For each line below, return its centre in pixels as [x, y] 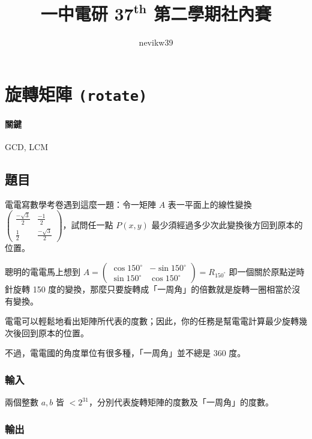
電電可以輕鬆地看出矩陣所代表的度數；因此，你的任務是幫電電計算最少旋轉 [152, 321]
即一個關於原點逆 [262, 271]
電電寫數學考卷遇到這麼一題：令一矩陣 [80, 204]
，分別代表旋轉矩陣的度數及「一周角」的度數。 [181, 402]
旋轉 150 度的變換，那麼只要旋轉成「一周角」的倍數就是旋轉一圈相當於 [152, 289]
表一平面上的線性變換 [210, 204]
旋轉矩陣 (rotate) [76, 93]
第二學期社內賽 [213, 14]
